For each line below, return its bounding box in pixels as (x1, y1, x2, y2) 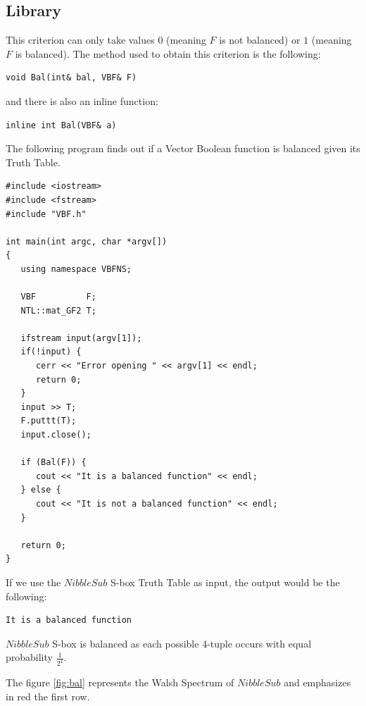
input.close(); (20, 430, 91, 440)
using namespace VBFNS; (20, 264, 132, 274)
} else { (20, 485, 61, 495)
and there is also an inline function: (6, 93, 158, 108)
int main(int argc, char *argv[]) (6, 236, 168, 247)
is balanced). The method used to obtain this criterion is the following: (15, 46, 321, 61)
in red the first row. (6, 688, 90, 703)
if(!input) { (20, 347, 82, 357)
